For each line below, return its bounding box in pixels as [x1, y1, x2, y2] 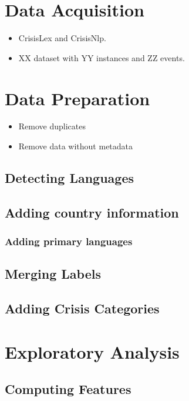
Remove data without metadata [18, 140, 133, 152]
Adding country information [5, 203, 179, 221]
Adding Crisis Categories [5, 299, 160, 318]
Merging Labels [5, 265, 101, 283]
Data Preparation [5, 86, 150, 110]
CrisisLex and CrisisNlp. [18, 32, 106, 44]
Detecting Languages [5, 169, 134, 187]
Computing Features [5, 380, 131, 398]
